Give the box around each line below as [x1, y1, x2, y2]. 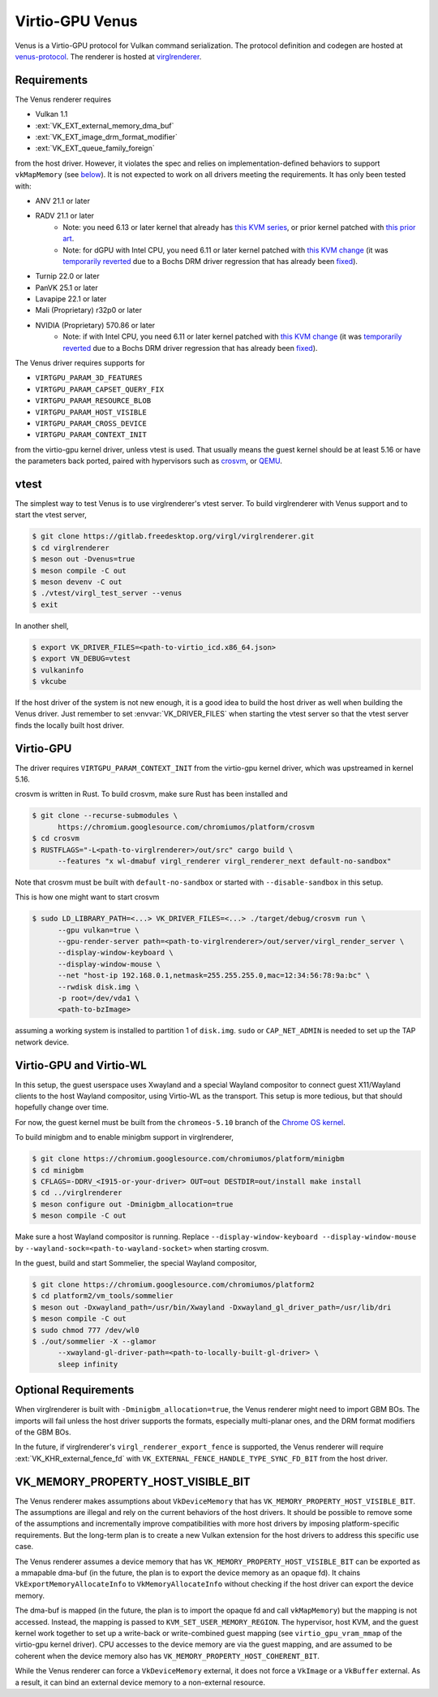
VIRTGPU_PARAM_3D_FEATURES [35, 374, 143, 383]
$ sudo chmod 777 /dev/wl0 [32, 1325, 140, 1335]
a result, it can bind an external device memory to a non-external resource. [15, 1678, 266, 1687]
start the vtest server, [15, 510, 87, 520]
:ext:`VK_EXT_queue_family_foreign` [35, 143, 155, 154]
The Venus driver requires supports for [15, 358, 145, 368]
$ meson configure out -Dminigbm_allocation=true [32, 1199, 234, 1209]
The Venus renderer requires [15, 94, 112, 104]
